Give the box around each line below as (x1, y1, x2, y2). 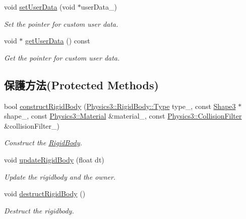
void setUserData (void (4, 2, 76, 12)
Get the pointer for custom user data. (4, 52, 120, 63)
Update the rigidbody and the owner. (4, 171, 116, 182)
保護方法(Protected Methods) (4, 77, 159, 92)
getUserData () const (25, 35, 90, 46)
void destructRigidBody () (4, 188, 86, 199)
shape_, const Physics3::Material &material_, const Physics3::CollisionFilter (4, 111, 242, 121)
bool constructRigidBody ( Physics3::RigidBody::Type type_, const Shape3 (4, 100, 236, 111)
